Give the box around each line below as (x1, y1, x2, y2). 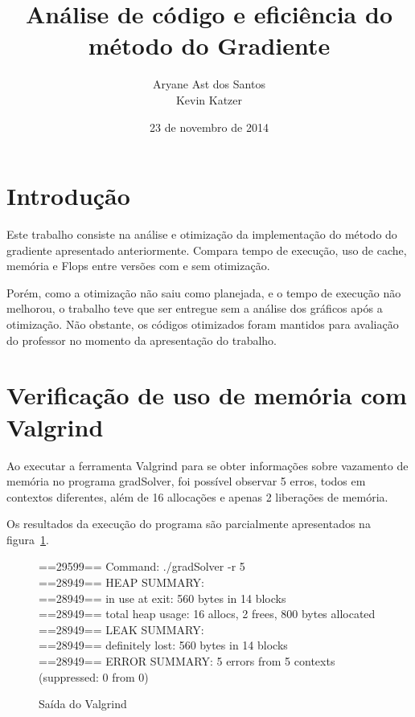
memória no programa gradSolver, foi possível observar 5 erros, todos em (6, 473, 366, 490)
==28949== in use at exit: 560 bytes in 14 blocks (39, 589, 286, 606)
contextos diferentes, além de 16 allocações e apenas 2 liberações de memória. (6, 488, 388, 505)
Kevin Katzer (175, 91, 243, 108)
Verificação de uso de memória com (6, 379, 407, 412)
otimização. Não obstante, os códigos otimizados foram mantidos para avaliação (6, 316, 399, 332)
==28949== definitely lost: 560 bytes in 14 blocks (39, 637, 288, 653)
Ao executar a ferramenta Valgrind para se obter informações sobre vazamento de (6, 457, 409, 473)
